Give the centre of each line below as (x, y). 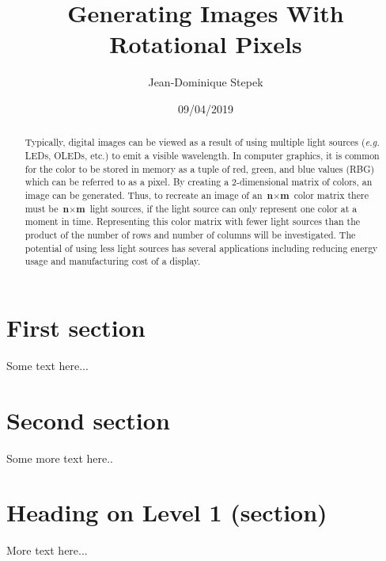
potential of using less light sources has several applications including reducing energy (201, 248)
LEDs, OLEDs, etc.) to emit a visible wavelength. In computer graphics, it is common (202, 155)
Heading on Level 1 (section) (167, 512)
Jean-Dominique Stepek (206, 82)
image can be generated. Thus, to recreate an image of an (144, 195)
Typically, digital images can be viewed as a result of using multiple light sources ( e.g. (202, 142)
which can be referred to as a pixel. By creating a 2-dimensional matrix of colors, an (199, 182)
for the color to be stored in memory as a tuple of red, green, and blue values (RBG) (200, 168)
